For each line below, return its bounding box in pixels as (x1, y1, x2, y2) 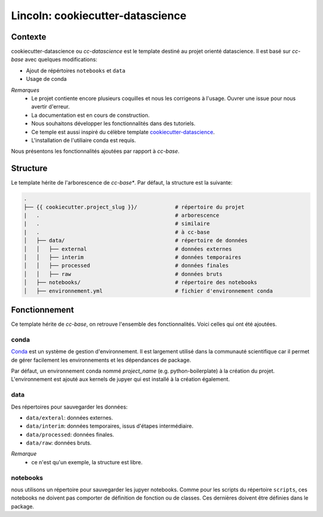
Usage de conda (26, 75, 67, 83)
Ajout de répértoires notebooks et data (26, 66, 126, 74)
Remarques (11, 86, 40, 93)
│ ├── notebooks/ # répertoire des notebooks (23, 279, 257, 286)
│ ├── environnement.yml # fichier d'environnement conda (23, 288, 273, 294)
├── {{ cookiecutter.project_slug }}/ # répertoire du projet (23, 204, 245, 210)
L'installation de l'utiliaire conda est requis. (31, 137, 136, 144)
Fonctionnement (11, 304, 74, 315)
